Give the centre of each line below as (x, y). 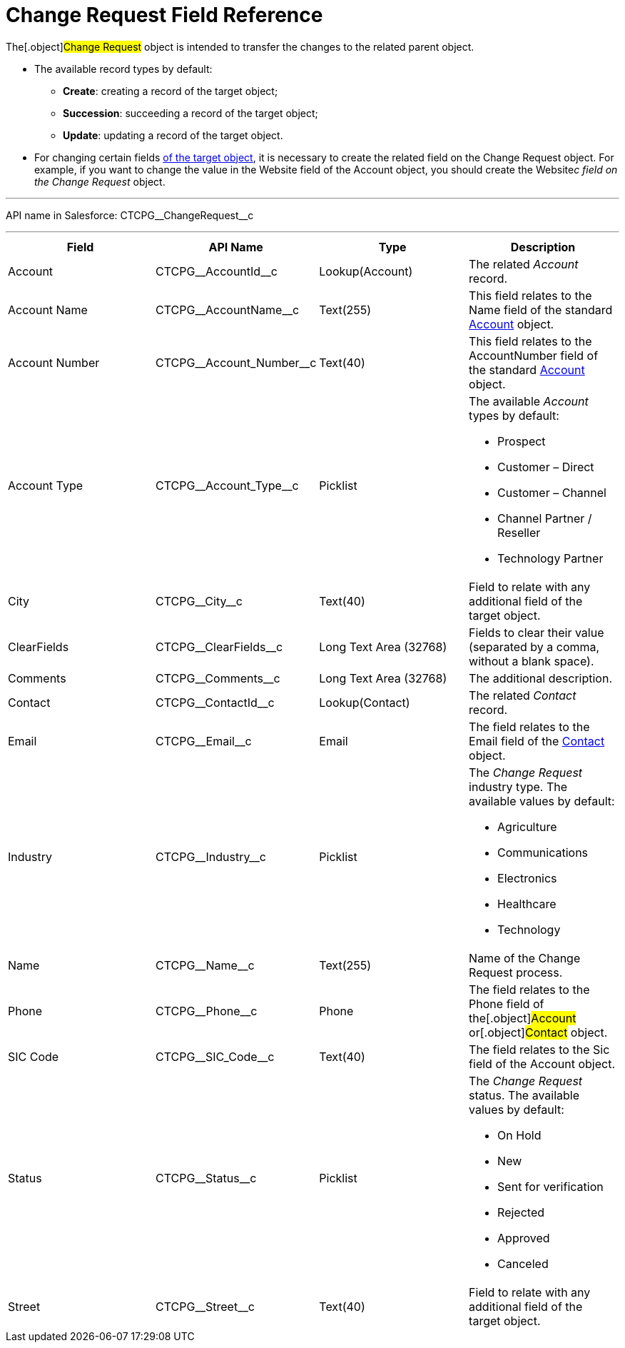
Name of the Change (525, 958)
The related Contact (523, 695)
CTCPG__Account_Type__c (227, 485)
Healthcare (527, 904)
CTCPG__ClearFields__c (219, 647)
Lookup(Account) (366, 271)
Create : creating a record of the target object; (171, 91)
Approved (524, 1238)
